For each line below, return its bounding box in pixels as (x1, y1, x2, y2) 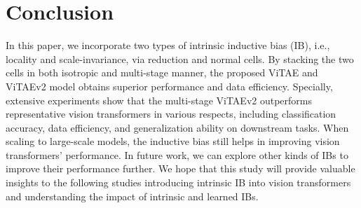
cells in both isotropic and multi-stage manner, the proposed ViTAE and (6, 65, 318, 80)
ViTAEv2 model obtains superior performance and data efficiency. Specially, (6, 78, 333, 93)
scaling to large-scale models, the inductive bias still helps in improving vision (6, 134, 340, 148)
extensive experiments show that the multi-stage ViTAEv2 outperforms (6, 92, 313, 107)
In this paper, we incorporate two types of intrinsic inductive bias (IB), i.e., (6, 38, 330, 53)
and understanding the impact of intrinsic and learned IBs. (6, 188, 259, 203)
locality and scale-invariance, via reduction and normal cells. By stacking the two (6, 51, 354, 66)
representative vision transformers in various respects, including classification (6, 106, 336, 121)
